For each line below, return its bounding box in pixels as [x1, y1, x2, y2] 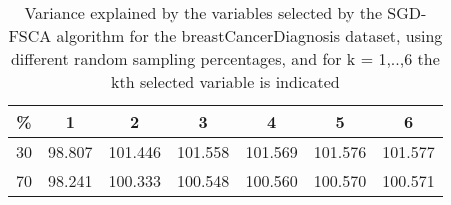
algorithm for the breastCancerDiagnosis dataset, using [56, 24, 443, 47]
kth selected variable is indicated [111, 70, 340, 93]
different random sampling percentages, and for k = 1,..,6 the [10, 47, 440, 70]
